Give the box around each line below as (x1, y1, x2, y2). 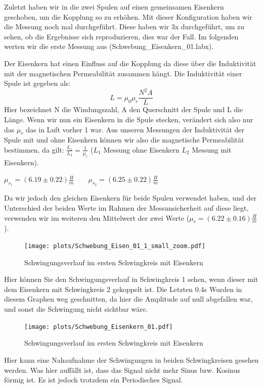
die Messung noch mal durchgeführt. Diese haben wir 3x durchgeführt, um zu (4, 21, 245, 32)
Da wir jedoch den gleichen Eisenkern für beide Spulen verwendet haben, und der (4, 192, 256, 203)
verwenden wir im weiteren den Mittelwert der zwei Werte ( (4, 212, 190, 223)
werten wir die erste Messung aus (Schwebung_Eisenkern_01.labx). (4, 41, 214, 52)
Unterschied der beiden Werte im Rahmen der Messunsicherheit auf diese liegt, (4, 203, 249, 213)
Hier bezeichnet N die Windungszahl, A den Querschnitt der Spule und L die (4, 104, 243, 115)
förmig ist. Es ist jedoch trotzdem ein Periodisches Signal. (4, 374, 183, 385)
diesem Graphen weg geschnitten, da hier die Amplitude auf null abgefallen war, (4, 294, 253, 304)
